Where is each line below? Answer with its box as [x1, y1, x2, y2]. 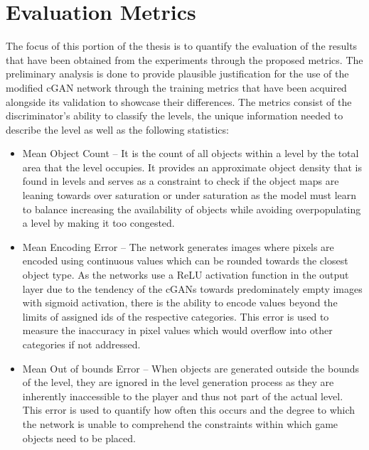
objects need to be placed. [22, 430, 136, 445]
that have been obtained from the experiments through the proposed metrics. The [6, 52, 363, 67]
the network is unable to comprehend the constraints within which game [22, 416, 338, 431]
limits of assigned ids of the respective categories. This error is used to [22, 309, 329, 323]
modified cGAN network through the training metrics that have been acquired [6, 80, 347, 95]
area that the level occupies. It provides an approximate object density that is [22, 159, 362, 174]
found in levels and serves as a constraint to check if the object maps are [22, 173, 339, 188]
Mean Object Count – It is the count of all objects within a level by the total [22, 146, 359, 161]
